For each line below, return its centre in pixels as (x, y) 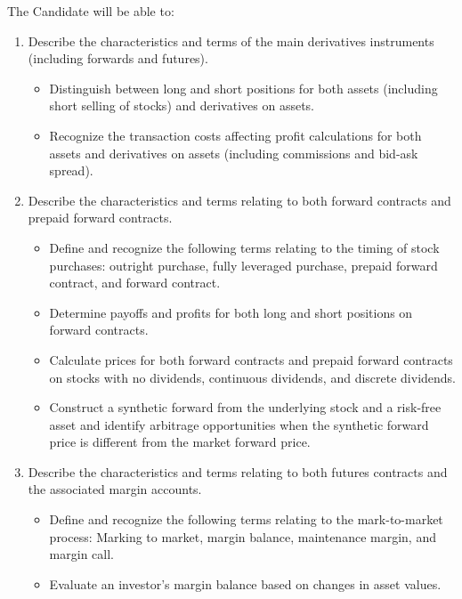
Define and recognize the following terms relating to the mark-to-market (246, 519)
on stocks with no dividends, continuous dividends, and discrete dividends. (253, 377)
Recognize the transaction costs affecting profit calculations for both (235, 135)
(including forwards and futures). (118, 58)
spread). (71, 170)
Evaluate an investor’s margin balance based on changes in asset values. (245, 583)
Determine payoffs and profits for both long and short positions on (231, 312)
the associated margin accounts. (115, 489)
